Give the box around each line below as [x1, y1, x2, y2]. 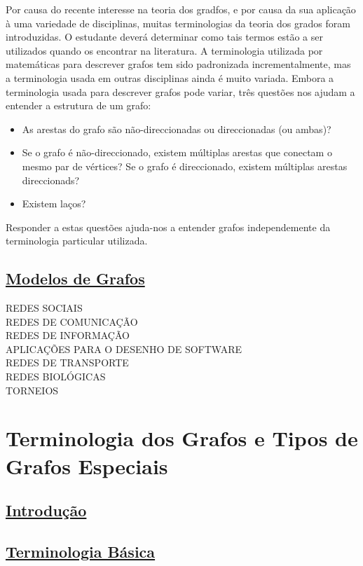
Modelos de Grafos [6, 268, 145, 289]
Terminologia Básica [6, 541, 156, 562]
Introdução [6, 499, 87, 521]
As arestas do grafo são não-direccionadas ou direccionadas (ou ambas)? [22, 121, 331, 136]
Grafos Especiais [6, 451, 168, 480]
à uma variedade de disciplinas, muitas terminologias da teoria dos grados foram [6, 15, 350, 30]
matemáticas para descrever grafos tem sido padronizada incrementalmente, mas [6, 57, 351, 71]
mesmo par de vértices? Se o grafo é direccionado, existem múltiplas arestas [22, 158, 348, 173]
